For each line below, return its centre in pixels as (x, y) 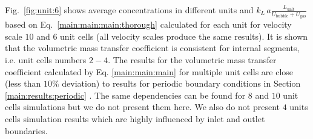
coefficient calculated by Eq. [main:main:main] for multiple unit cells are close (149, 71)
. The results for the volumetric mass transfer (192, 60)
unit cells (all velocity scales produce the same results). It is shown (184, 36)
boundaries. (26, 130)
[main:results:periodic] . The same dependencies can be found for (125, 95)
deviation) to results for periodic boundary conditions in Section (181, 83)
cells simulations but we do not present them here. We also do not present (142, 107)
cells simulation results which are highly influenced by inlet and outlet (135, 118)
